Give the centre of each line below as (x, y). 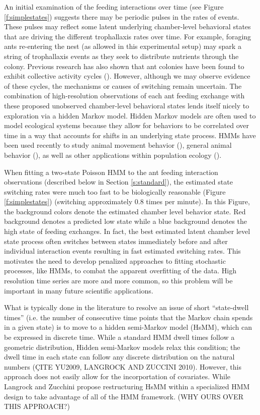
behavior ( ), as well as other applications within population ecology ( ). (113, 155)
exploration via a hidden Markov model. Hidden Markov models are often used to (130, 115)
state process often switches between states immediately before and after (116, 241)
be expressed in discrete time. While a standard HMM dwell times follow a (119, 337)
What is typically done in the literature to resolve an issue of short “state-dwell (126, 307)
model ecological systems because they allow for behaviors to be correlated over (127, 125)
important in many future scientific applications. (79, 290)
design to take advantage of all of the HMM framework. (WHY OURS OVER (124, 396)
